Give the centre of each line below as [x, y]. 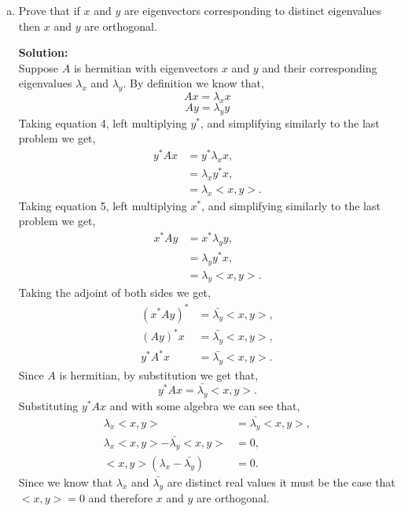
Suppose [39, 67]
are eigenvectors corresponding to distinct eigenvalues [253, 10]
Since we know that [66, 481]
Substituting [48, 405]
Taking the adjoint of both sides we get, [114, 293]
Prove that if [49, 10]
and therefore [120, 498]
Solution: [43, 52]
